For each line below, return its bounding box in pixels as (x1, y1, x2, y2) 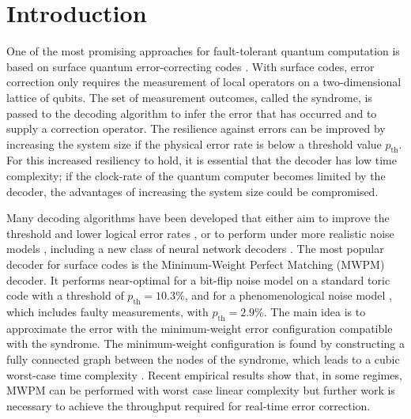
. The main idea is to (263, 304, 366, 320)
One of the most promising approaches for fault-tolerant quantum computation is (6, 43, 400, 59)
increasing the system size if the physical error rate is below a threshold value (6, 135, 382, 152)
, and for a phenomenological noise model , (184, 287, 392, 304)
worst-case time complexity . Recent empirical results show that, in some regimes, (6, 366, 402, 383)
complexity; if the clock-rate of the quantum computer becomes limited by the (6, 168, 386, 184)
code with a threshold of (6, 287, 124, 304)
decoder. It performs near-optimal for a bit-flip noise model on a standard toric (6, 271, 390, 288)
